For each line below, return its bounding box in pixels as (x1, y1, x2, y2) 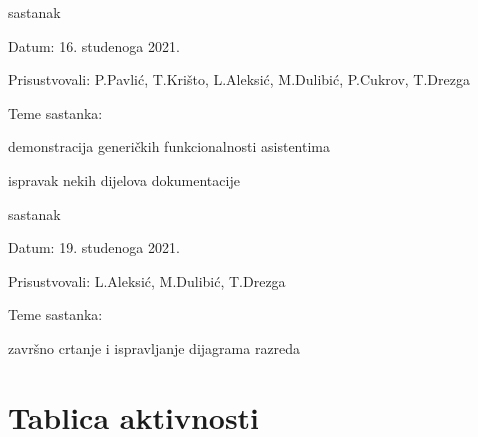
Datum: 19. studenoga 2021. (8, 237, 180, 258)
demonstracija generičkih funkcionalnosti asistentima (8, 136, 331, 157)
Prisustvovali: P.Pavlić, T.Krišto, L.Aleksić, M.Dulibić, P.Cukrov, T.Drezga (8, 69, 470, 90)
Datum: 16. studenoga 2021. (8, 35, 180, 56)
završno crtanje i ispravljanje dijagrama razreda (8, 337, 301, 358)
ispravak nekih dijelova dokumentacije (8, 169, 240, 190)
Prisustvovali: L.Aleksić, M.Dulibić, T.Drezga (8, 270, 286, 291)
